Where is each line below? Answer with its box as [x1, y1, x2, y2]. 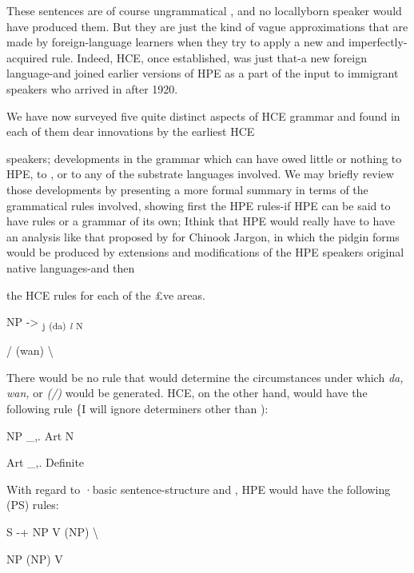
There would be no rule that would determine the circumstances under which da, [6, 368, 404, 385]
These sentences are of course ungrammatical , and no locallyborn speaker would [6, 2, 402, 18]
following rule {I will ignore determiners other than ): [6, 400, 269, 416]
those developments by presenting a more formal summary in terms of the [6, 181, 368, 197]
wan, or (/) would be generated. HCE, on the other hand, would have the [6, 384, 368, 401]
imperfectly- [348, 34, 408, 50]
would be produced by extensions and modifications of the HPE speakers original [6, 244, 404, 261]
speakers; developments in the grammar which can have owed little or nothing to [6, 149, 402, 166]
